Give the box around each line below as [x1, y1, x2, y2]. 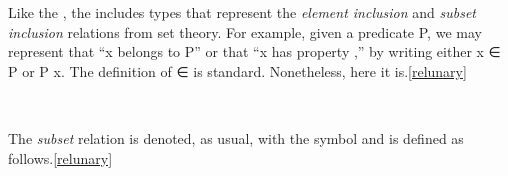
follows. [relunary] [8, 147, 113, 168]
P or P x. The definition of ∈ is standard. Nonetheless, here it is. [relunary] [8, 60, 467, 81]
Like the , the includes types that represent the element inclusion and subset [8, 2, 476, 22]
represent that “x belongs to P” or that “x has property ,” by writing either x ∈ [8, 41, 501, 62]
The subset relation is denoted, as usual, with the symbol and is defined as [8, 127, 464, 148]
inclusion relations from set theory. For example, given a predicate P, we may [8, 21, 482, 42]
